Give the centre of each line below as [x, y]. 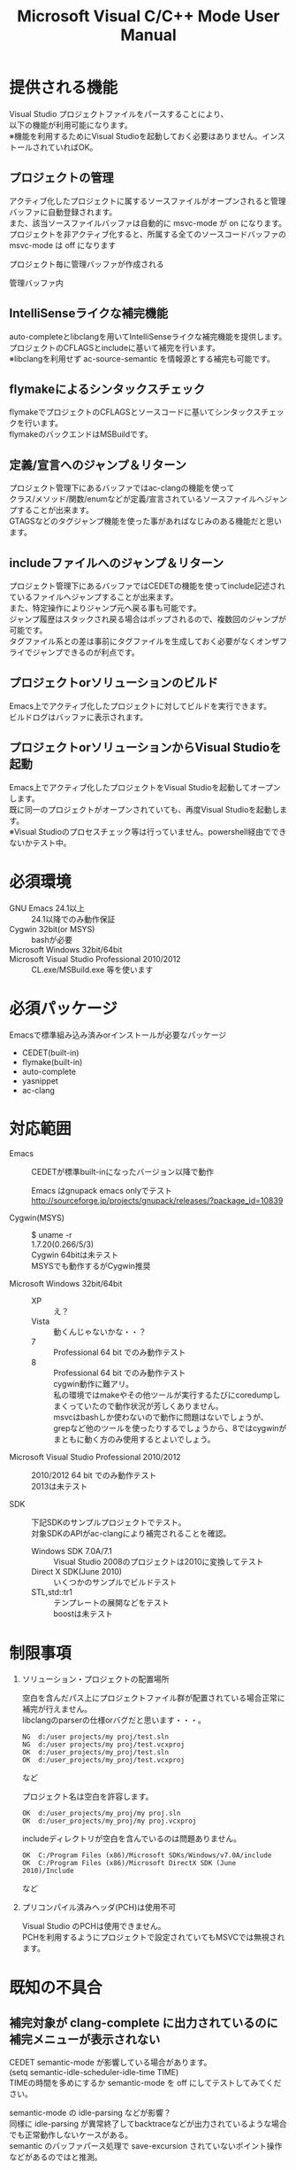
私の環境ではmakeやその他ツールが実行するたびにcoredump [163, 1395]
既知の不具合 [56, 1987]
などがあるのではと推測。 [56, 2157]
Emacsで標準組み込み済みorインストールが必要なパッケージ [118, 1035]
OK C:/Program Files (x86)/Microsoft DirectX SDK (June [129, 1863]
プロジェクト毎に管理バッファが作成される [87, 264]
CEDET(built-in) [50, 1053]
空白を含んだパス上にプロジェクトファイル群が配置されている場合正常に [153, 1698]
